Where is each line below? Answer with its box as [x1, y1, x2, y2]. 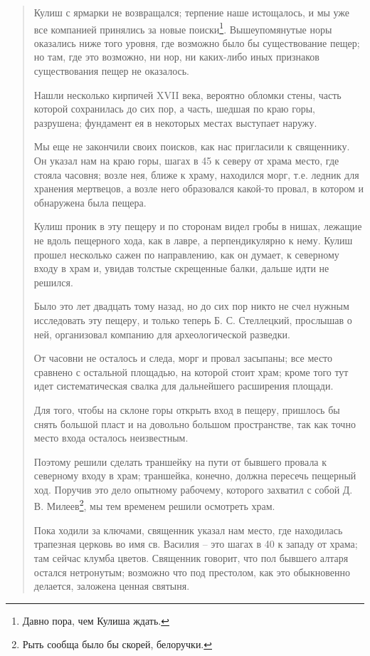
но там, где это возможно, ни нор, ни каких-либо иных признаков [33, 49, 319, 64]
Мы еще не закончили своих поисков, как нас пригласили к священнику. [33, 139, 350, 154]
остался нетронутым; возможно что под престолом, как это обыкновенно [33, 564, 350, 579]
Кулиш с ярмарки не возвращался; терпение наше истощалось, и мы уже [33, 5, 350, 19]
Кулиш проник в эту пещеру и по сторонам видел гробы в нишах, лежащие [33, 219, 362, 234]
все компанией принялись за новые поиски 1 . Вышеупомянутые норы [33, 19, 332, 36]
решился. [33, 274, 73, 289]
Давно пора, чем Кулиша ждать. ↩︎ [22, 613, 169, 628]
